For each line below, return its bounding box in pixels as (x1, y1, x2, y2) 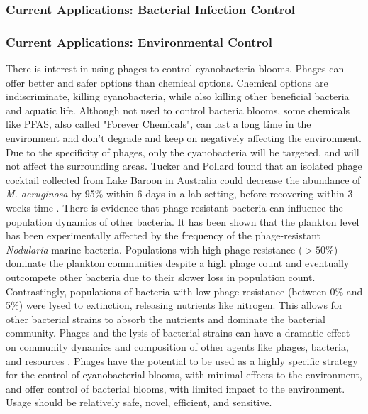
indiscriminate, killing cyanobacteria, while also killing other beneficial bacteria (6, 89, 350, 104)
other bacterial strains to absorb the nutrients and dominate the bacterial (6, 311, 325, 326)
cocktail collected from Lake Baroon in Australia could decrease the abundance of (6, 172, 361, 187)
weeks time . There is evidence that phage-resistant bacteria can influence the (6, 200, 343, 214)
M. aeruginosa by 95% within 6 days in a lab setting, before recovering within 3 (6, 186, 353, 201)
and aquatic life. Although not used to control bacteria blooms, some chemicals (6, 102, 350, 117)
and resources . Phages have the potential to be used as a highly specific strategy (6, 353, 358, 368)
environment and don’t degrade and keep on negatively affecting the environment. (6, 131, 362, 146)
